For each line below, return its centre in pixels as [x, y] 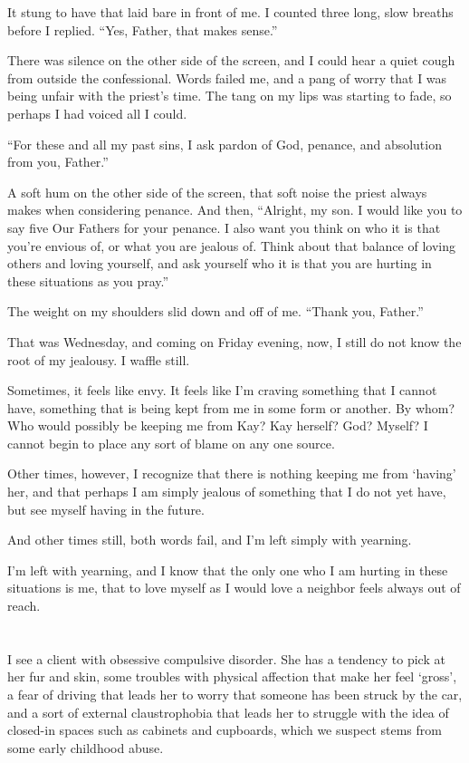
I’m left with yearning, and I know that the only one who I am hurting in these [228, 570]
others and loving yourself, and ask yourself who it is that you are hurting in [220, 263]
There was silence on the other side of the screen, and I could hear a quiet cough [231, 60]
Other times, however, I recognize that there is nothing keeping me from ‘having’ [232, 473]
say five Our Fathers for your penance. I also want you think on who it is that [224, 227]
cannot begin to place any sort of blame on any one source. [171, 443]
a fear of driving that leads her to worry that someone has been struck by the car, [235, 694]
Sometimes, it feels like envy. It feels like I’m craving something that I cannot [222, 390]
